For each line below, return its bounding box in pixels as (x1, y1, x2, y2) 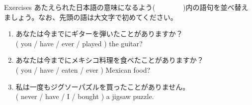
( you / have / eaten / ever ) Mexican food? (15, 64, 151, 75)
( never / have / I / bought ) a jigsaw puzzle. (15, 91, 154, 102)
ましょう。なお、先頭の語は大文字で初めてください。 (4, 11, 177, 22)
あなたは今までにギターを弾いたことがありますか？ (15, 28, 183, 39)
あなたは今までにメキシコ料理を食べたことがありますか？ (15, 55, 204, 65)
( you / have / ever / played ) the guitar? (15, 38, 143, 48)
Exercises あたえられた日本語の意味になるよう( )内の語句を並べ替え (4, 2, 249, 12)
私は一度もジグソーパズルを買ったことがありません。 (15, 81, 190, 92)
